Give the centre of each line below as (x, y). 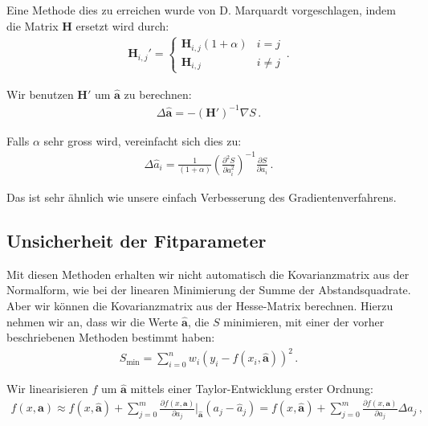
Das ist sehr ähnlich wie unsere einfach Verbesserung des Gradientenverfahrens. (202, 197)
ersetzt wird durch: (122, 25)
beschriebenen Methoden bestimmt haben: (111, 337)
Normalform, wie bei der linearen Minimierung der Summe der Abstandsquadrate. (209, 290)
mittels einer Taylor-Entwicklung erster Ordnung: (252, 389)
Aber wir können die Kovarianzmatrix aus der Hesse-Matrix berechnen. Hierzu (200, 305)
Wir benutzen (40, 94)
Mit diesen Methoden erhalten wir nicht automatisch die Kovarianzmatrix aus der (208, 274)
